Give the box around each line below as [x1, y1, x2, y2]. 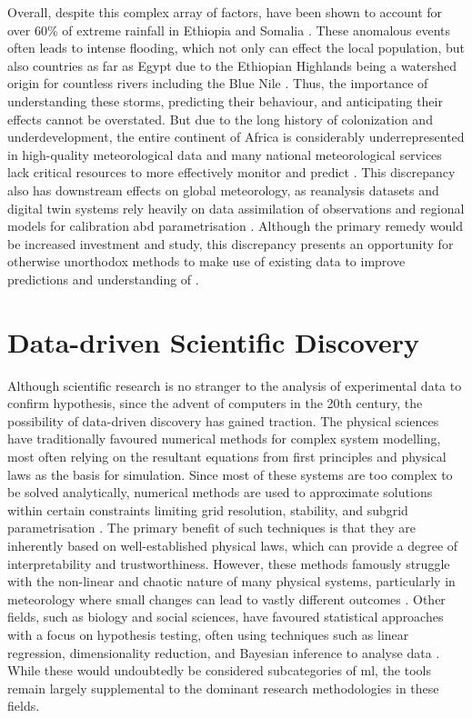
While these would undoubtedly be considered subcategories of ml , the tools [7, 661, 431, 680]
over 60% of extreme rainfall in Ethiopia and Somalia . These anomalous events [7, 20, 451, 39]
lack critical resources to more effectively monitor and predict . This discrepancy [7, 163, 456, 182]
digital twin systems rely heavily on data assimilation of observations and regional [7, 198, 465, 217]
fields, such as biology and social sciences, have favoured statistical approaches [7, 607, 444, 626]
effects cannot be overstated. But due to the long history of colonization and [7, 109, 433, 128]
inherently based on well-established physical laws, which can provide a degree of [7, 535, 458, 554]
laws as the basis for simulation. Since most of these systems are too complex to [7, 464, 453, 484]
